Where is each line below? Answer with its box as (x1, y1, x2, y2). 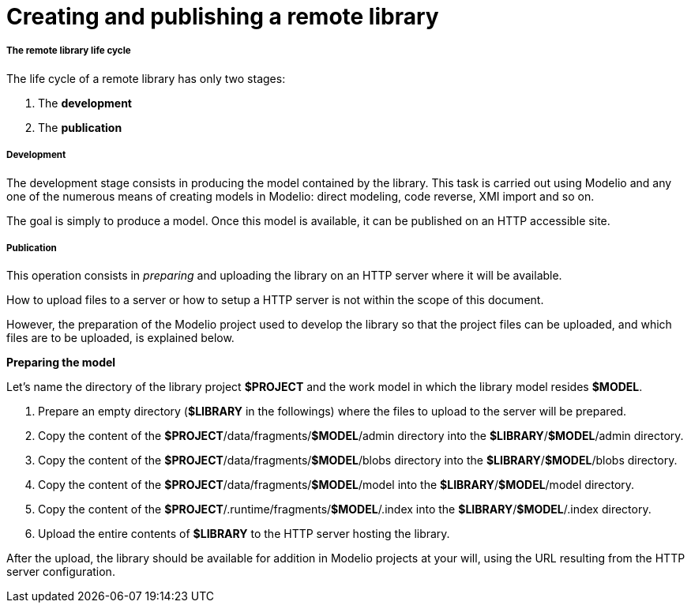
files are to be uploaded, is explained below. (6, 331, 235, 345)
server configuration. (6, 565, 115, 579)
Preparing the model (6, 355, 116, 370)
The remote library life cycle (6, 45, 131, 57)
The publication (38, 120, 122, 134)
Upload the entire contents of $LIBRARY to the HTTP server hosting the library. (38, 527, 450, 541)
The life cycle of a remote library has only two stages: (6, 71, 286, 85)
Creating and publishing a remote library (6, 3, 439, 30)
